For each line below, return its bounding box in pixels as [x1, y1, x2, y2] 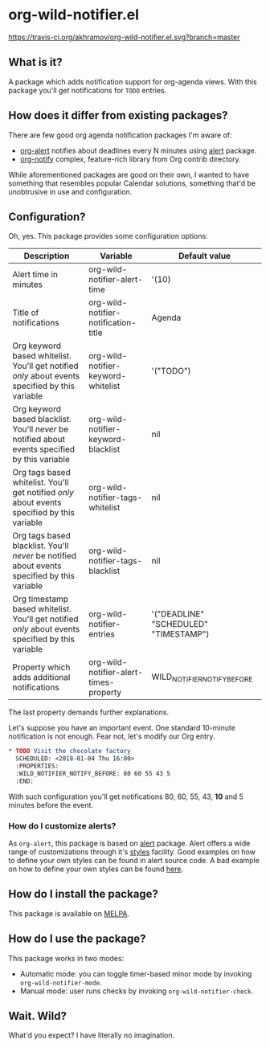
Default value [178, 251, 231, 262]
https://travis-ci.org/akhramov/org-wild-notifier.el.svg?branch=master [8, 32, 240, 42]
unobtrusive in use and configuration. [8, 186, 133, 196]
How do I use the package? [8, 932, 146, 946]
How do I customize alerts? [8, 820, 117, 831]
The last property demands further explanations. [8, 707, 170, 717]
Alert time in [12, 269, 59, 280]
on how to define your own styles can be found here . [8, 864, 184, 874]
